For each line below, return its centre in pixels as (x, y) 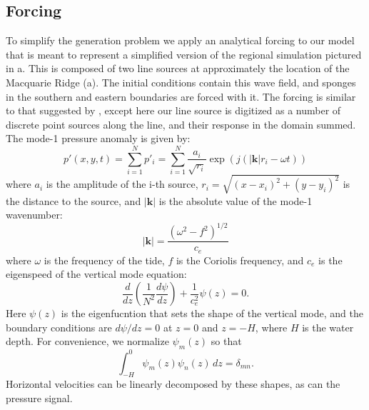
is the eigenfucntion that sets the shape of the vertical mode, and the (212, 313)
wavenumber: (34, 215)
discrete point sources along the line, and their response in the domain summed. (181, 124)
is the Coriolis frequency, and (240, 260)
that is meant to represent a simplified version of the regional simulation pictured (184, 54)
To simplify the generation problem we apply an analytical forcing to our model (180, 40)
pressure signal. (39, 397)
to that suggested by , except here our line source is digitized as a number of (173, 110)
